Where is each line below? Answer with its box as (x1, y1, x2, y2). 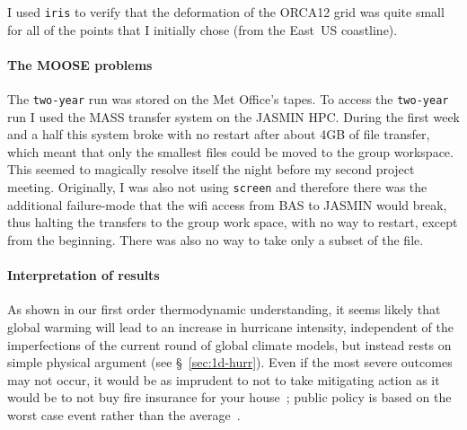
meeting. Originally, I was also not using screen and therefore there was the (7, 178, 427, 197)
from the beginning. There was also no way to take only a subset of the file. (7, 230, 424, 249)
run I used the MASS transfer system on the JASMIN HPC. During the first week (7, 107, 460, 126)
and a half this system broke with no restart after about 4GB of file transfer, (7, 125, 430, 144)
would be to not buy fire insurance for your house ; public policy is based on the (7, 388, 452, 407)
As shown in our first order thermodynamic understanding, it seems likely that (7, 300, 441, 319)
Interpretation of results (7, 266, 160, 285)
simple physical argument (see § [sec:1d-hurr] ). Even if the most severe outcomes (7, 353, 453, 372)
